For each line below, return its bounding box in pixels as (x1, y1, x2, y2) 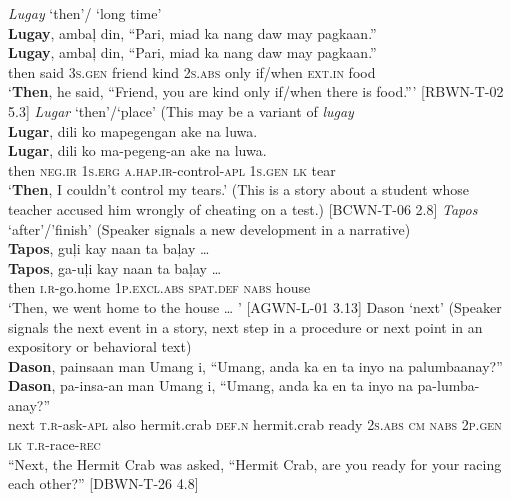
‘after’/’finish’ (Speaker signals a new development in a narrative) (8, 218, 411, 239)
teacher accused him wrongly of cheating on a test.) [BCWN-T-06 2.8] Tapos (8, 198, 478, 219)
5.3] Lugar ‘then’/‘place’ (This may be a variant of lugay (8, 100, 354, 121)
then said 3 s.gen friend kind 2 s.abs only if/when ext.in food (8, 61, 376, 82)
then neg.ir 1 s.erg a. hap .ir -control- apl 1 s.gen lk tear (8, 159, 336, 180)
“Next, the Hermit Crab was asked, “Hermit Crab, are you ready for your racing (8, 453, 502, 474)
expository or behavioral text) (8, 336, 192, 357)
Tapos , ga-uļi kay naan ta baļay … (8, 257, 222, 278)
